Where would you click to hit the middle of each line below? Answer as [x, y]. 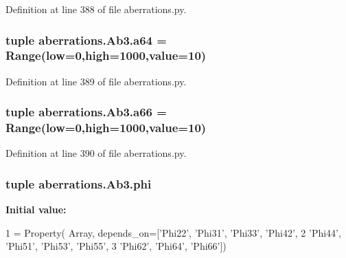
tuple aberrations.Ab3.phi [79, 183]
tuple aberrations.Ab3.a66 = [86, 112]
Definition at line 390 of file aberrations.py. [96, 153]
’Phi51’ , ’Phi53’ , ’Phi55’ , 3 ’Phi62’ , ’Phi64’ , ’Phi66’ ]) [116, 246]
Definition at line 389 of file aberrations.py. [96, 81]
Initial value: [36, 209]
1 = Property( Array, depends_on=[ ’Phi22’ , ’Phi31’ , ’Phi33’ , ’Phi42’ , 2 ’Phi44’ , [173, 232]
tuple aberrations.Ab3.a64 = [86, 40]
